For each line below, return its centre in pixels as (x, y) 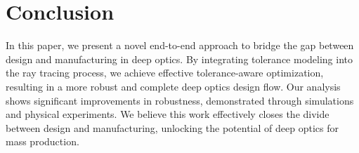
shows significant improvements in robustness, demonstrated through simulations (180, 100)
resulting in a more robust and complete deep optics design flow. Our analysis (173, 86)
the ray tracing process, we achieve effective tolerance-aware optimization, (165, 73)
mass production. (43, 141)
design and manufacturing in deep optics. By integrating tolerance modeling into (179, 59)
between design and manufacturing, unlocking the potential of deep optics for (172, 127)
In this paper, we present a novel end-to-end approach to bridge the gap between (180, 45)
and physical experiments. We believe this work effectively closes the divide (168, 114)
